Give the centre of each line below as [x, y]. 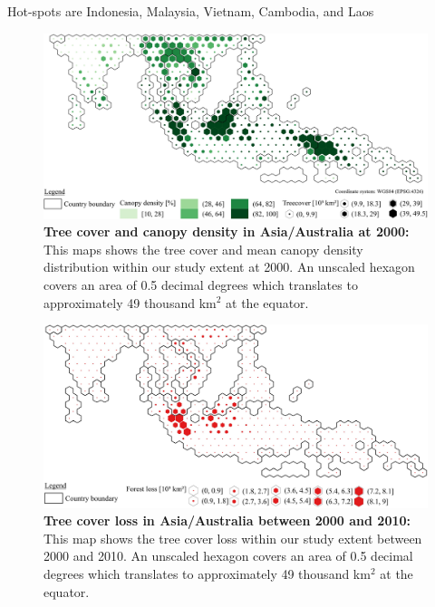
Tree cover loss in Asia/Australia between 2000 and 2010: [227, 520]
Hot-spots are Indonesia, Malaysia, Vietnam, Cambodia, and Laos [191, 11]
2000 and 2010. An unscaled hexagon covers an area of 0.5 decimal [228, 556]
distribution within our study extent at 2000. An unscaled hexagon [229, 267]
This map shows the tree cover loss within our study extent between [233, 538]
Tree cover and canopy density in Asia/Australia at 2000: [227, 231]
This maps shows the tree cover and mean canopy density [203, 249]
